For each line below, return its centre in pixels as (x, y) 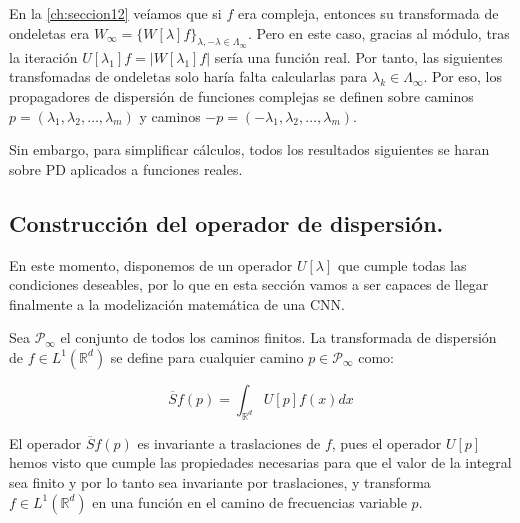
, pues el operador (386, 442)
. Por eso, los (462, 76)
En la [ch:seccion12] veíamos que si (115, 13)
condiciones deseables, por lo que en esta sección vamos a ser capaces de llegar (249, 284)
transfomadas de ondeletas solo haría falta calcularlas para (188, 76)
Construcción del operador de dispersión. (226, 222)
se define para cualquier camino (207, 356)
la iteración (43, 56)
